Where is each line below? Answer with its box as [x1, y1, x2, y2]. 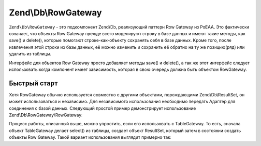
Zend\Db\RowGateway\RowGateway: [9, 112, 83, 118]
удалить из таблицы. [9, 51, 52, 57]
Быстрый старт [9, 79, 58, 87]
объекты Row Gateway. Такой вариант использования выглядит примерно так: [9, 134, 172, 140]
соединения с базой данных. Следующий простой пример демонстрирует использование [9, 105, 196, 111]
